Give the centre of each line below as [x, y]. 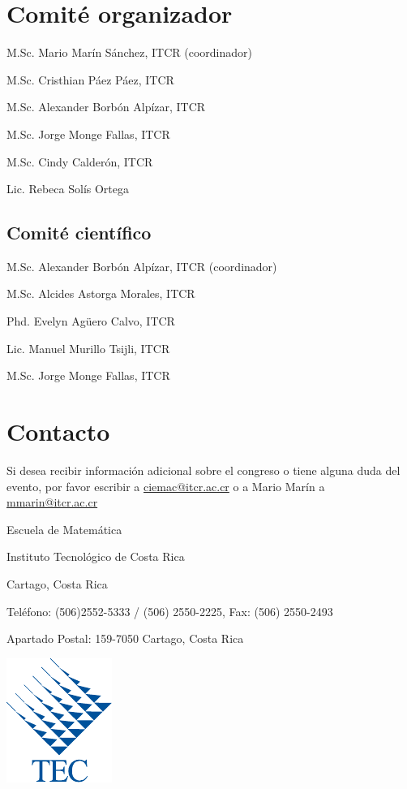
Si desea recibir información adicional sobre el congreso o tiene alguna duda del [203, 470]
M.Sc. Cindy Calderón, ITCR [80, 161]
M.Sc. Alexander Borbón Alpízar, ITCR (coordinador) [142, 266]
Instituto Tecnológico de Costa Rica [96, 556]
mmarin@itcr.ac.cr [52, 502]
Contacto [58, 431]
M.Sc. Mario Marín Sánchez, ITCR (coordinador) [129, 52]
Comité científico [79, 233]
